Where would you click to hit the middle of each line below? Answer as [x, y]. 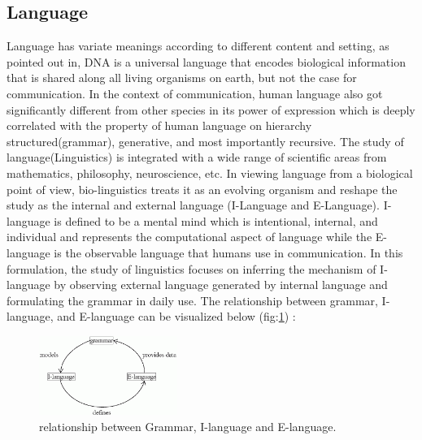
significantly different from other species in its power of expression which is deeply [211, 109]
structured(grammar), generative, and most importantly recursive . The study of [205, 141]
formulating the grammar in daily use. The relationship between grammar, [192, 300]
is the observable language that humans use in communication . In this [228, 252]
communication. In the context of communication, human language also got [195, 93]
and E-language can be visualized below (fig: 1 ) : [176, 316]
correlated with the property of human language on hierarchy [159, 125]
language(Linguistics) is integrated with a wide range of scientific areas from [197, 157]
